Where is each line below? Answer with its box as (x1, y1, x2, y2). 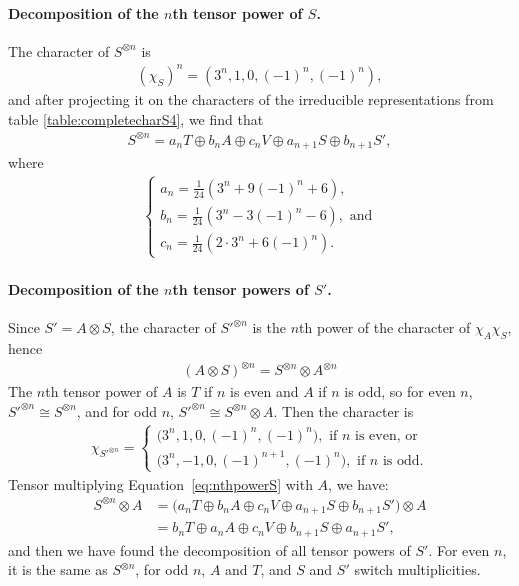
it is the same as (8, 559, 108, 580)
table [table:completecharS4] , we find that (8, 108, 264, 129)
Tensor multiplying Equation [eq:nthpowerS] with (8, 473, 313, 494)
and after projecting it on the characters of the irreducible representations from (8, 88, 494, 109)
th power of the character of (299, 317, 471, 338)
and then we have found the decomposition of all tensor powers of (8, 539, 411, 560)
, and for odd (76, 400, 157, 421)
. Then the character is (273, 400, 414, 421)
